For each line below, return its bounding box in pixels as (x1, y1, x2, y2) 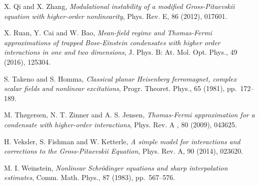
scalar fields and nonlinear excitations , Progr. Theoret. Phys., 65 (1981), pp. (4, 83, 237, 93)
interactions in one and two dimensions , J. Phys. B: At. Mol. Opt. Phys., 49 (4, 47, 238, 57)
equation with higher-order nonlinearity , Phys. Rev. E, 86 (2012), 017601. (4, 10, 228, 21)
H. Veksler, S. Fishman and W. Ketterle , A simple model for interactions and (4, 136, 241, 146)
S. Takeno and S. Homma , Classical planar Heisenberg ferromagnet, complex (4, 73, 237, 84)
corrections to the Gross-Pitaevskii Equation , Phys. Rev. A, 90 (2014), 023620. (4, 146, 243, 156)
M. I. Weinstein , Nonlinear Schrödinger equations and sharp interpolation (4, 162, 228, 173)
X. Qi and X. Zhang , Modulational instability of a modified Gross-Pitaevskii (4, 1, 235, 11)
